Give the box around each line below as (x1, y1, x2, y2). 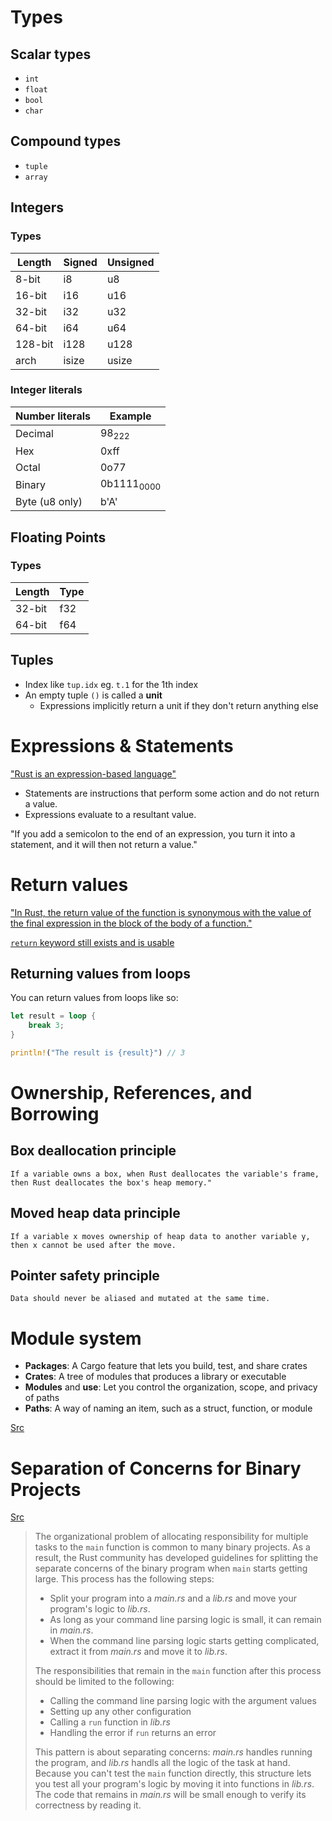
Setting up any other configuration (49, 1706, 192, 1718)
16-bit (15, 288, 48, 302)
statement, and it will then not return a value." (10, 838, 198, 850)
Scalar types (10, 46, 92, 63)
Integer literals (10, 383, 83, 397)
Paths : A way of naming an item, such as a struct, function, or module (24, 1402, 313, 1415)
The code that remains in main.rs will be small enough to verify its (34, 1789, 307, 1801)
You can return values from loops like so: (10, 992, 179, 1004)
